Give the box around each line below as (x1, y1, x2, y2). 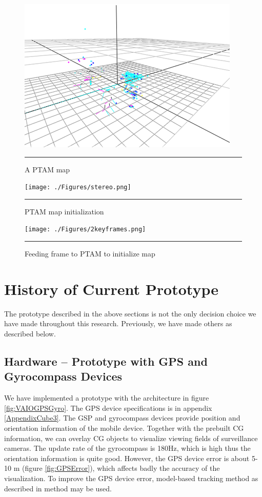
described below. (4, 328, 56, 339)
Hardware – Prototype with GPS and (4, 353, 208, 369)
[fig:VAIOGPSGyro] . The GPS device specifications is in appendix (4, 402, 212, 413)
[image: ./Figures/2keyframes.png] (25, 226, 146, 233)
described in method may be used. (4, 483, 112, 493)
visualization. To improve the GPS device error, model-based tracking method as (4, 472, 258, 483)
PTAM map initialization (25, 206, 104, 216)
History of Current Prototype (4, 278, 218, 299)
